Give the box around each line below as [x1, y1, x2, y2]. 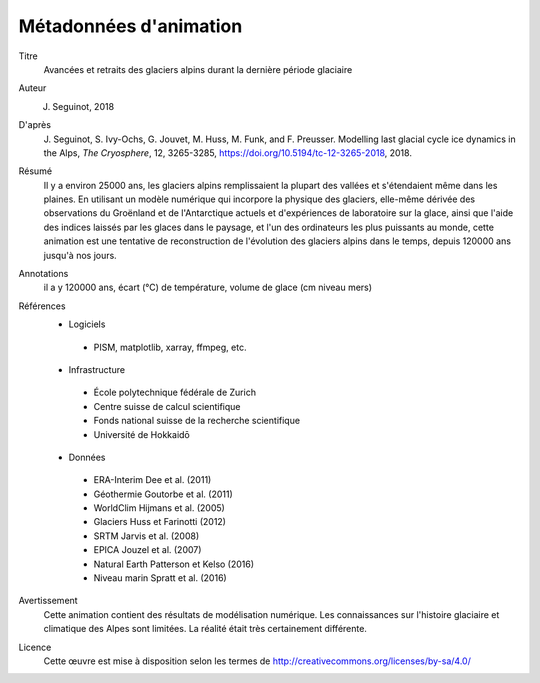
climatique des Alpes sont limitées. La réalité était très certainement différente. [43, 623, 367, 635]
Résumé [18, 165, 53, 177]
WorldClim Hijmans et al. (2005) [93, 502, 225, 514]
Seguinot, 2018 [52, 100, 115, 112]
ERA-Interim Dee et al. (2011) [93, 474, 212, 486]
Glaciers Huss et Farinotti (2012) [93, 516, 227, 528]
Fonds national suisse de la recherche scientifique [93, 415, 300, 427]
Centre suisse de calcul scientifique [93, 400, 241, 412]
